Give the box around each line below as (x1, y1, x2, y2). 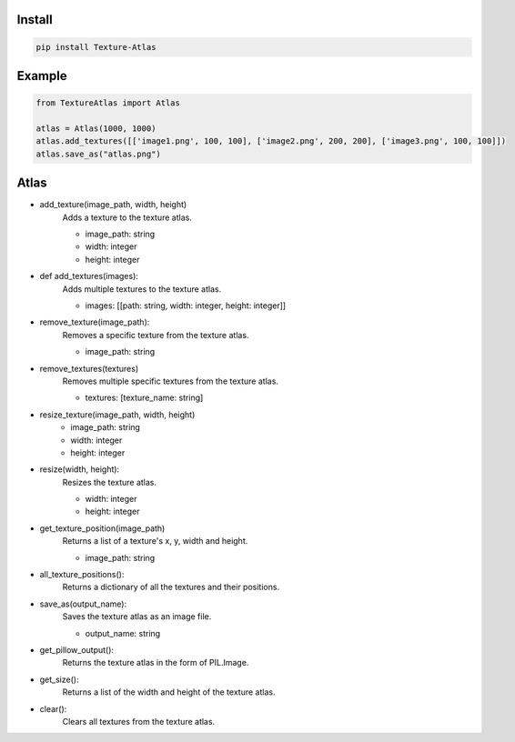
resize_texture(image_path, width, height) (39, 409, 196, 420)
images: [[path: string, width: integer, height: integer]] (85, 300, 287, 311)
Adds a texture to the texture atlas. (62, 212, 193, 223)
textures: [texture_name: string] (85, 392, 204, 404)
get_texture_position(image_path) (39, 523, 166, 534)
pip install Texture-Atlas (35, 42, 157, 52)
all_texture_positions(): (39, 569, 125, 580)
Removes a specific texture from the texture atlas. (62, 329, 249, 340)
